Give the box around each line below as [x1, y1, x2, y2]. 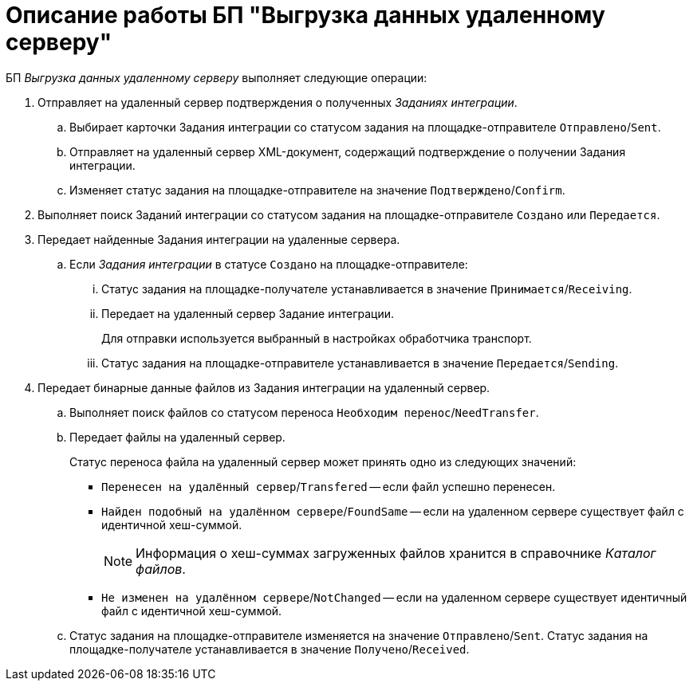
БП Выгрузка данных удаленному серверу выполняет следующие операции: [6, 70, 427, 84]
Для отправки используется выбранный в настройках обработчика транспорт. [101, 331, 532, 345]
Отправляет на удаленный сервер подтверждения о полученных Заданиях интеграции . [37, 95, 518, 109]
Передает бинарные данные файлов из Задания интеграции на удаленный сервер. [37, 380, 490, 395]
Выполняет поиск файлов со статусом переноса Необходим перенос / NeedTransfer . [69, 405, 539, 419]
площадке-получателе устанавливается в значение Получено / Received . [69, 642, 470, 656]
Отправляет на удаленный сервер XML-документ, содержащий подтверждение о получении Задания [69, 144, 626, 159]
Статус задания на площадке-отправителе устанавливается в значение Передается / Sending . [101, 355, 619, 370]
